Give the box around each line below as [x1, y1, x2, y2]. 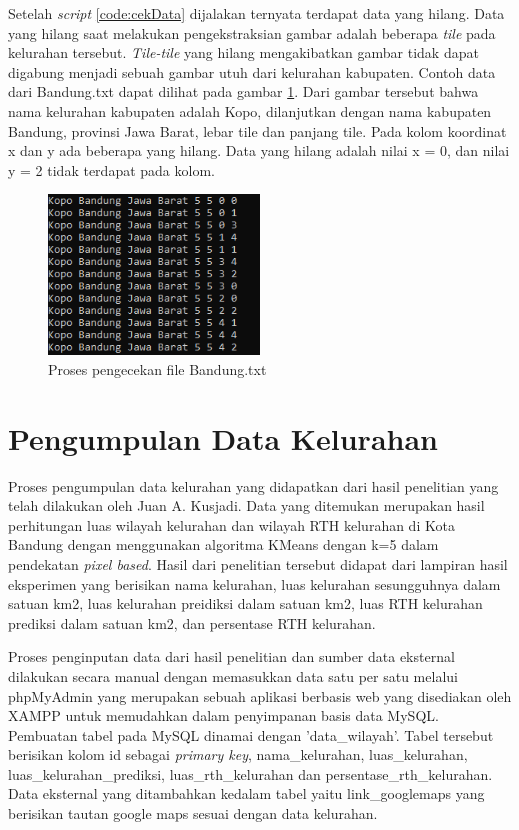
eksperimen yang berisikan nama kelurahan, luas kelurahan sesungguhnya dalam [8, 573, 501, 594]
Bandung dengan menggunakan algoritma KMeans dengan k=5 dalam [8, 534, 439, 555]
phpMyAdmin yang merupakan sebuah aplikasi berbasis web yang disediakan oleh [8, 685, 512, 706]
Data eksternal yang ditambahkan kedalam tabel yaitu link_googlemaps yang [8, 783, 485, 804]
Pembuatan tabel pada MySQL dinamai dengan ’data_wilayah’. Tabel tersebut [8, 724, 494, 745]
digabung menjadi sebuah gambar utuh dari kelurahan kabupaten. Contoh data [8, 61, 496, 82]
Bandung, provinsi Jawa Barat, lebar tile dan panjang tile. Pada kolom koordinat [8, 120, 507, 141]
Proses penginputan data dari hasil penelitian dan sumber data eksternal [8, 646, 455, 667]
